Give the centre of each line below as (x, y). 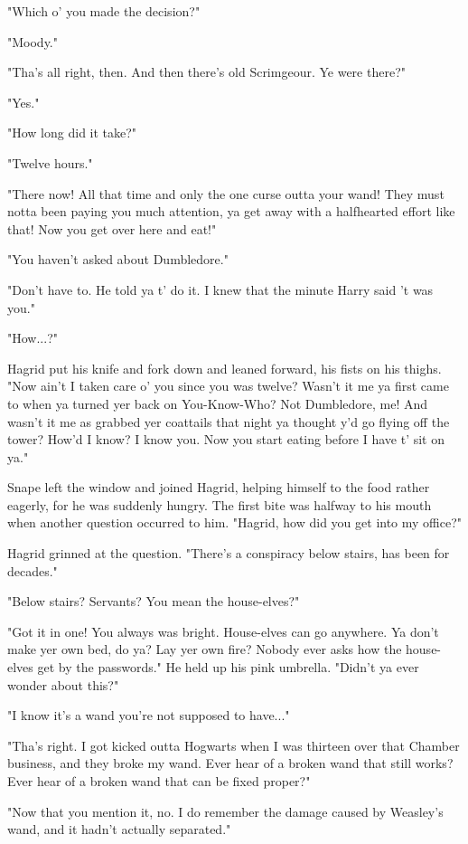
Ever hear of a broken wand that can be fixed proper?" (159, 781)
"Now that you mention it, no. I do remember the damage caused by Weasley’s (225, 811)
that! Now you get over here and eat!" (112, 228)
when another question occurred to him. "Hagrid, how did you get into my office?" (235, 522)
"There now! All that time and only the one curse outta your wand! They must (226, 193)
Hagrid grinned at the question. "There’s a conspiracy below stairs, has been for (229, 553)
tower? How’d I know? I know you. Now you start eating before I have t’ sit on (226, 439)
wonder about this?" (63, 684)
